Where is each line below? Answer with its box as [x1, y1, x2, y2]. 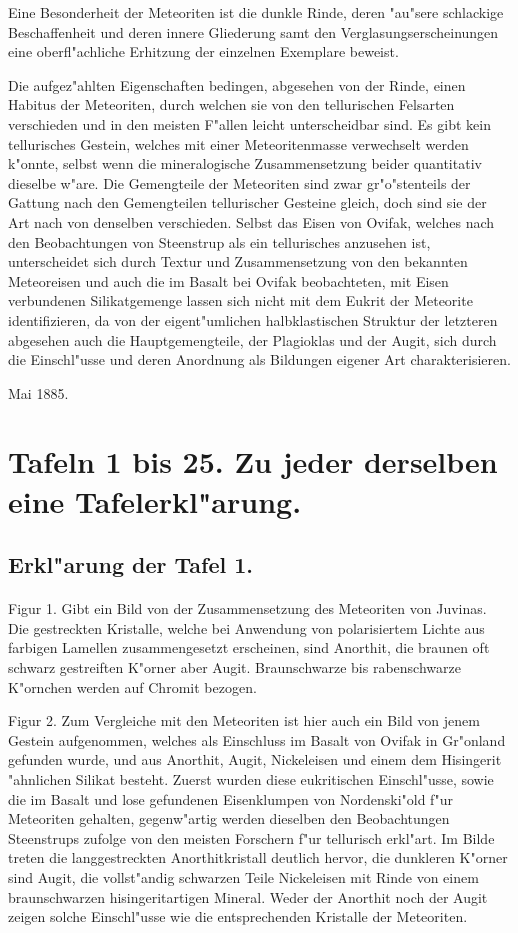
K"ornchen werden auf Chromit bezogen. [8, 676, 257, 697]
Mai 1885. [8, 382, 69, 403]
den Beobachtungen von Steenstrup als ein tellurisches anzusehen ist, [8, 231, 431, 252]
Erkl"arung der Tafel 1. [8, 549, 253, 580]
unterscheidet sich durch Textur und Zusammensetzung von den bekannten [8, 251, 468, 272]
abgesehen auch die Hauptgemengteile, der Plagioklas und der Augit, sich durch [8, 329, 497, 350]
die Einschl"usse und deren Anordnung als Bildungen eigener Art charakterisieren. [8, 349, 511, 370]
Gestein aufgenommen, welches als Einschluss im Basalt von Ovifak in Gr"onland [8, 729, 506, 750]
